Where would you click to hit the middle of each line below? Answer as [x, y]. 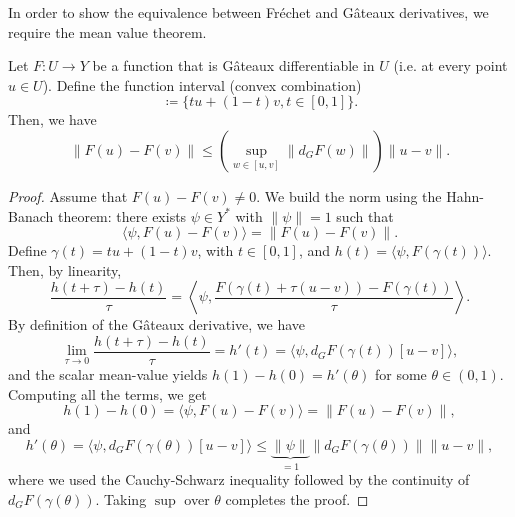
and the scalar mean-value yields [108, 374]
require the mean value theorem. [107, 31]
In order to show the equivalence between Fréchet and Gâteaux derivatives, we [248, 12]
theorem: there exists [122, 215]
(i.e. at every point [450, 65]
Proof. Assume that [68, 195]
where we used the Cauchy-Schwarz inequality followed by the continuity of [239, 479]
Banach [31, 215]
